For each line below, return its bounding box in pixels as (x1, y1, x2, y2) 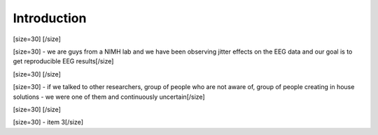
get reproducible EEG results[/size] (13, 57, 114, 65)
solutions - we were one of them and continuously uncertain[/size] (13, 93, 206, 101)
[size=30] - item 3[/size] (13, 118, 84, 127)
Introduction (13, 10, 87, 26)
